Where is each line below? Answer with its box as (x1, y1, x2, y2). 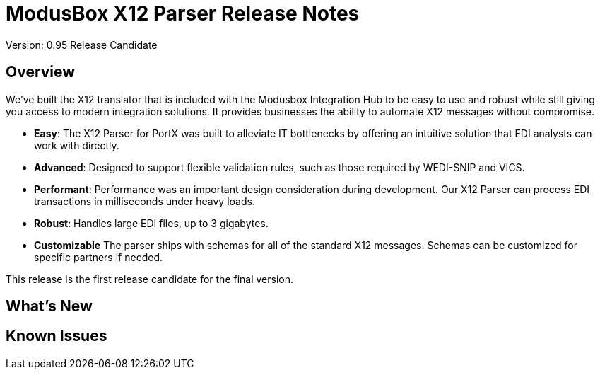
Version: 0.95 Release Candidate (6, 38, 158, 51)
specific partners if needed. (34, 250, 163, 263)
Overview (6, 63, 76, 81)
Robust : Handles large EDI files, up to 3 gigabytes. (34, 217, 269, 229)
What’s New (6, 297, 93, 316)
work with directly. (34, 139, 119, 151)
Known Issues (6, 327, 107, 345)
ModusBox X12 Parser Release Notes (6, 1, 360, 25)
